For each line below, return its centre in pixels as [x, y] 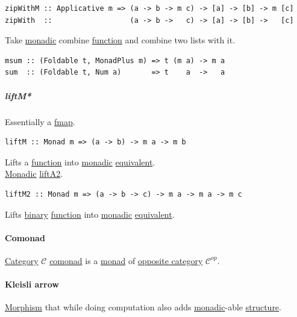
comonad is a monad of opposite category [126, 260]
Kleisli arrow [32, 284]
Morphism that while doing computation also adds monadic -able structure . [143, 307]
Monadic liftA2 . [34, 174]
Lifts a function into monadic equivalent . [80, 162]
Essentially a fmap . [40, 121]
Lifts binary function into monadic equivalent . [90, 214]
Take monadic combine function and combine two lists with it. [120, 40]
